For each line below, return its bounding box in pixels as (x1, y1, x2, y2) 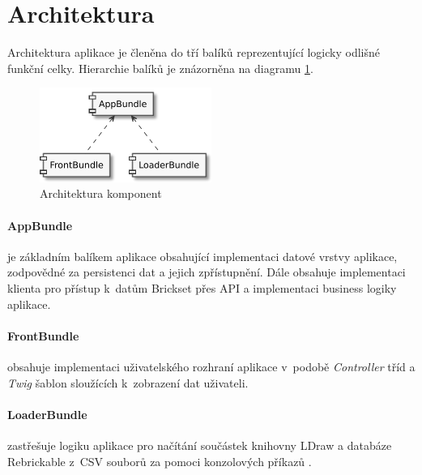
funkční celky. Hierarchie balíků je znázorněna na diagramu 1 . (7, 59, 313, 76)
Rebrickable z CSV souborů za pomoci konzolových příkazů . (7, 452, 312, 469)
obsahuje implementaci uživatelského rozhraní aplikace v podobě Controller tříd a (7, 357, 416, 374)
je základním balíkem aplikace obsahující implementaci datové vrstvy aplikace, (7, 247, 398, 264)
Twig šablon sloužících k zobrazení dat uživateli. (7, 374, 249, 391)
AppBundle (7, 216, 73, 233)
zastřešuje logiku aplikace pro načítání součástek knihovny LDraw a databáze (7, 436, 392, 453)
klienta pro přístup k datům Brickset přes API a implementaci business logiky (7, 279, 397, 296)
